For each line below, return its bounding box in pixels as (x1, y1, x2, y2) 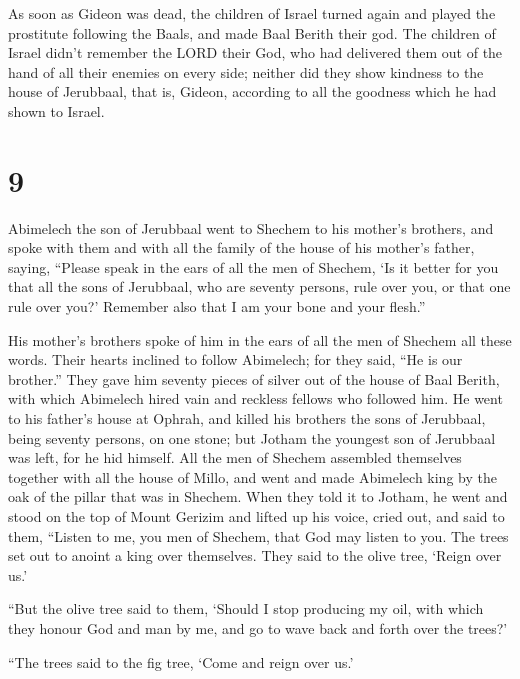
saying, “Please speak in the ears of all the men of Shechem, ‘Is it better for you (8, 256, 499, 277)
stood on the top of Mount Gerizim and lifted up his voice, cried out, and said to (8, 506, 505, 526)
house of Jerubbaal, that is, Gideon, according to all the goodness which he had (8, 81, 497, 102)
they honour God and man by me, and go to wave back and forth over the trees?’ (8, 617, 508, 638)
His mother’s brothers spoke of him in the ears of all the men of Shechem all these (8, 329, 512, 350)
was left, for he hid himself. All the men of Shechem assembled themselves (8, 447, 462, 468)
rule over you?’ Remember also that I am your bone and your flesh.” (8, 296, 426, 317)
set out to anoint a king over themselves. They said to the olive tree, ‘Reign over (8, 545, 502, 566)
